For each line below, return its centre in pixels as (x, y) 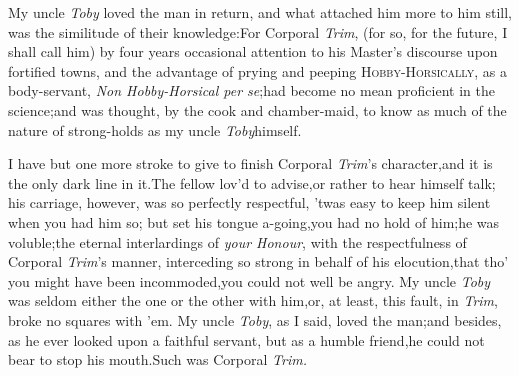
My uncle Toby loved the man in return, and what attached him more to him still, (260, 12)
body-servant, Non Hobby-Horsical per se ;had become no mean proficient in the (251, 90)
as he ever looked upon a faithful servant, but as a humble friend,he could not (246, 339)
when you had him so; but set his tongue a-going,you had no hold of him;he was (254, 221)
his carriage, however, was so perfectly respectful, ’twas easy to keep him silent (249, 202)
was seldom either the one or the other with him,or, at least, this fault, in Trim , (253, 300)
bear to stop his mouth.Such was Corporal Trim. (157, 359)
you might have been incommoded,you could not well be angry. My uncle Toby (249, 280)
